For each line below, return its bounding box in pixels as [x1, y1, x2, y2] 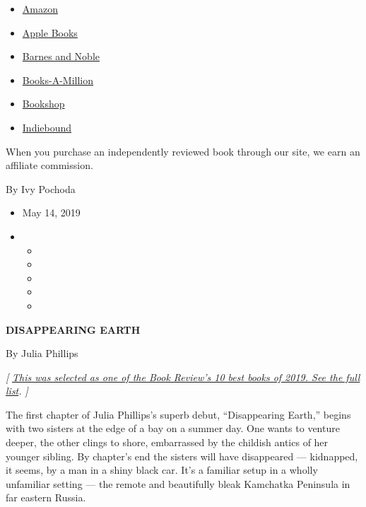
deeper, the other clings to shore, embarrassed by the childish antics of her [6, 435, 329, 450]
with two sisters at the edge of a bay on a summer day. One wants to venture [6, 421, 340, 436]
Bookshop [22, 96, 65, 111]
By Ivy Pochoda [6, 181, 76, 196]
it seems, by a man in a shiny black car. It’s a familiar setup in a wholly [6, 462, 318, 477]
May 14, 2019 [22, 205, 81, 220]
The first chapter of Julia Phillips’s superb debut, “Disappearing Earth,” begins [6, 407, 351, 421]
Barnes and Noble [22, 49, 100, 64]
